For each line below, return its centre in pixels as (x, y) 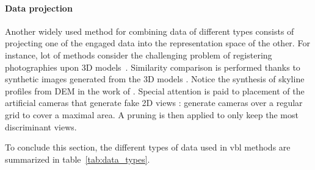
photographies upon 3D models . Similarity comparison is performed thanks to (153, 67)
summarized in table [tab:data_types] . (78, 159)
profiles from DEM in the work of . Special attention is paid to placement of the (155, 90)
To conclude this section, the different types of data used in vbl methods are (148, 147)
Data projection (39, 8)
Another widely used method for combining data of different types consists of (150, 31)
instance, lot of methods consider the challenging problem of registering (139, 55)
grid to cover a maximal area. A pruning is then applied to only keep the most (152, 114)
